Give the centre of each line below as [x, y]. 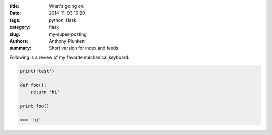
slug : [15, 34]
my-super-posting [68, 34]
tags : [15, 20]
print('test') [37, 71]
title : [14, 6]
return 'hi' [45, 92]
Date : [15, 13]
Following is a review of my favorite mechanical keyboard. [70, 57]
